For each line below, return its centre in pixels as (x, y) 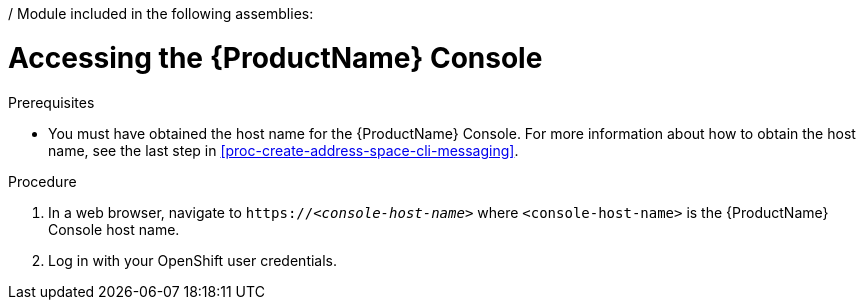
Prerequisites (51, 102)
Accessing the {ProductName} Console (275, 57)
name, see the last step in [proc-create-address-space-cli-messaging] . (283, 150)
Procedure (42, 181)
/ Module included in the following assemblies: (161, 13)
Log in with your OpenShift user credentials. (193, 260)
